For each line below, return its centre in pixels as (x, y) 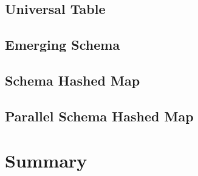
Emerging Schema (63, 45)
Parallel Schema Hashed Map (99, 116)
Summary (46, 161)
